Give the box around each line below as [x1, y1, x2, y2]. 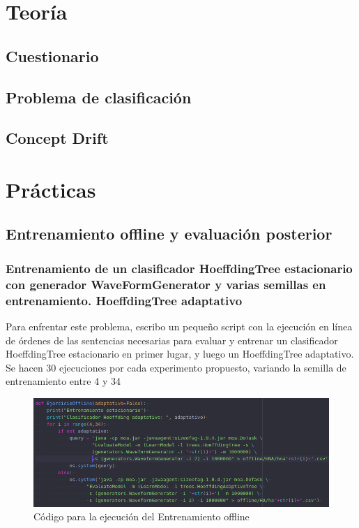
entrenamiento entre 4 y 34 [6, 374, 121, 388]
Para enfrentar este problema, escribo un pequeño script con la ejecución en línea [6, 318, 353, 333]
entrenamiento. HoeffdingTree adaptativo [6, 291, 243, 309]
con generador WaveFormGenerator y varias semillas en [6, 275, 326, 293]
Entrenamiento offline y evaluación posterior [6, 223, 333, 244]
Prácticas [6, 175, 96, 203]
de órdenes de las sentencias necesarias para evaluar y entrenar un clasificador [6, 332, 338, 347]
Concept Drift [6, 127, 109, 149]
